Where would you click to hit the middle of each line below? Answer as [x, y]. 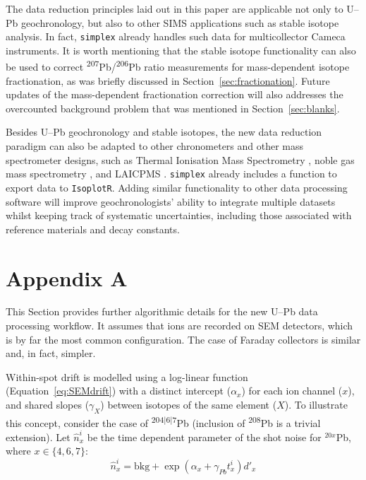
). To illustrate [316, 405]
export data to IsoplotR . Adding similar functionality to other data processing [177, 187]
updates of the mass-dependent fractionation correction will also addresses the [175, 94]
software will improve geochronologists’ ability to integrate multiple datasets [171, 201]
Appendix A [67, 277]
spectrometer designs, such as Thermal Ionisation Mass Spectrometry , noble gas [180, 159]
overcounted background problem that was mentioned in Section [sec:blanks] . [173, 108]
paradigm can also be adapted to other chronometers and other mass [155, 146]
